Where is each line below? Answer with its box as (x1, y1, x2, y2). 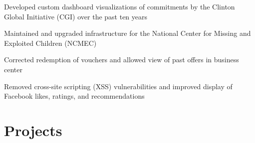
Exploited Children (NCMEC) (4, 37, 97, 48)
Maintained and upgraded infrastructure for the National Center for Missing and (4, 28, 251, 38)
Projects (4, 120, 62, 140)
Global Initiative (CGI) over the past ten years (4, 11, 148, 21)
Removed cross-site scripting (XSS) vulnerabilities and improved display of (4, 81, 233, 91)
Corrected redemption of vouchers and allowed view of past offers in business (4, 54, 239, 65)
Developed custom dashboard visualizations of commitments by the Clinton (4, 1, 235, 11)
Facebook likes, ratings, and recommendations (4, 91, 145, 101)
